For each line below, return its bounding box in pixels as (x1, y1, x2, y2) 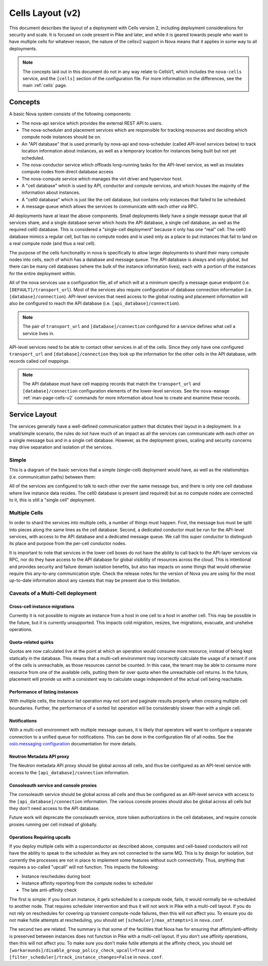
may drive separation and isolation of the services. (9, 444, 113, 450)
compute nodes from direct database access (21, 169, 114, 175)
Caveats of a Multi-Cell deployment (9, 590, 97, 597)
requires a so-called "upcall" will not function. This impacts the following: (9, 864, 159, 870)
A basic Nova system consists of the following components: (9, 111, 132, 117)
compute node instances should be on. (21, 134, 102, 140)
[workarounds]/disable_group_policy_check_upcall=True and (9, 947, 154, 953)
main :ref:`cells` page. (22, 82, 67, 88)
